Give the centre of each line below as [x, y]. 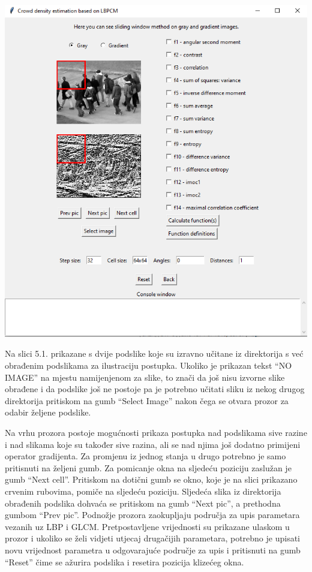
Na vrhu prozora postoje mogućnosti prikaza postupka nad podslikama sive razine [156, 432]
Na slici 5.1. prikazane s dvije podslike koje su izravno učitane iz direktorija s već [154, 353]
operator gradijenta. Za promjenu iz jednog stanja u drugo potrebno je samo [145, 456]
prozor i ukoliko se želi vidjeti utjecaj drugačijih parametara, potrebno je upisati [152, 538]
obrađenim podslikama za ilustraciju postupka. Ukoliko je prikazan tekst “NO [148, 365]
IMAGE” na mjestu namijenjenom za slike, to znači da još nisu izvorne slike [145, 377]
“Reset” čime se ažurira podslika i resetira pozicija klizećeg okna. [124, 562]
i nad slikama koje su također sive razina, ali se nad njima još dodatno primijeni [153, 444]
